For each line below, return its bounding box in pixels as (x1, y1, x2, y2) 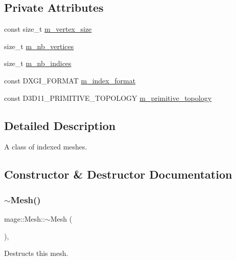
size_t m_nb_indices (4, 58, 72, 69)
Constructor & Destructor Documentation (4, 166, 232, 182)
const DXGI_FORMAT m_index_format (4, 75, 136, 85)
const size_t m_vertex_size (4, 24, 92, 34)
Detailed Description (4, 117, 116, 133)
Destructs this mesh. (4, 248, 68, 258)
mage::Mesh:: (4, 213, 45, 224)
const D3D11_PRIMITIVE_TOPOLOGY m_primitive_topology (4, 92, 212, 103)
